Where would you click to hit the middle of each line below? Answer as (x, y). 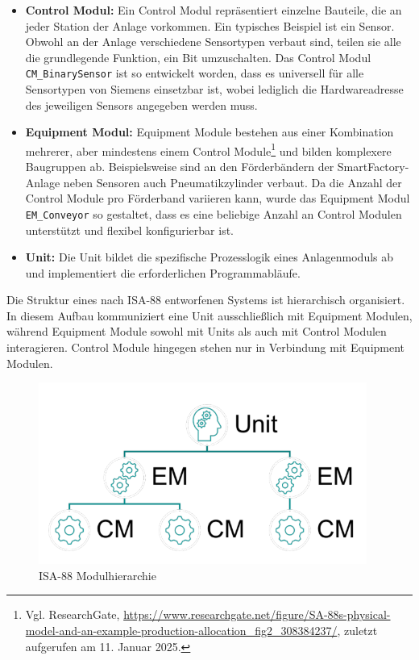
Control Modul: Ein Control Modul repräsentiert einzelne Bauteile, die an (214, 10)
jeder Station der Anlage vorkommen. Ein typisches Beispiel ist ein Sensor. (210, 25)
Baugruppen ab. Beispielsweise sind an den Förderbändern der (180, 167)
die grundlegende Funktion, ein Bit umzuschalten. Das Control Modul (198, 57)
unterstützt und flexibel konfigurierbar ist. (129, 230)
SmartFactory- (373, 167)
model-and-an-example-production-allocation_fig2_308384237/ (181, 631)
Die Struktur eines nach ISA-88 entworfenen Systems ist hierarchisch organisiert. (206, 300)
